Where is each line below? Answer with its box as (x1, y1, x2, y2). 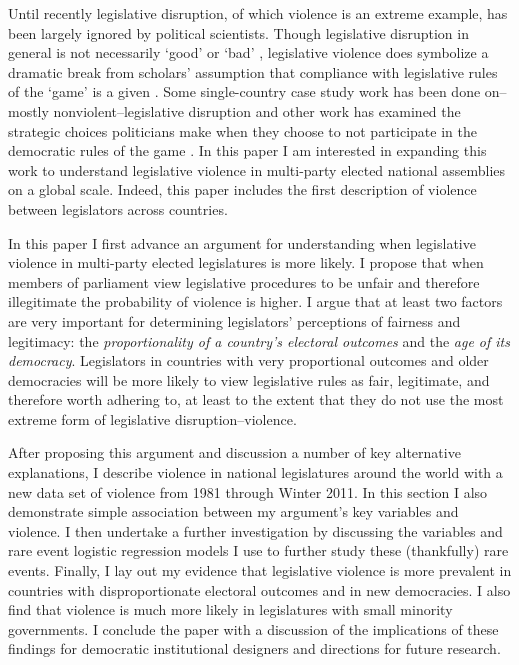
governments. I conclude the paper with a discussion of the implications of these (8, 618, 499, 639)
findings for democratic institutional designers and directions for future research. (8, 638, 501, 659)
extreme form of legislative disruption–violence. (8, 408, 297, 429)
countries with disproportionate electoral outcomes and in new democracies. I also (8, 579, 511, 600)
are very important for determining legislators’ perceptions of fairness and (8, 310, 461, 331)
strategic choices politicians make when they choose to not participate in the (8, 120, 477, 141)
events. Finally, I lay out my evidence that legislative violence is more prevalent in (8, 560, 512, 581)
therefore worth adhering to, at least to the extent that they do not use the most (8, 389, 504, 410)
